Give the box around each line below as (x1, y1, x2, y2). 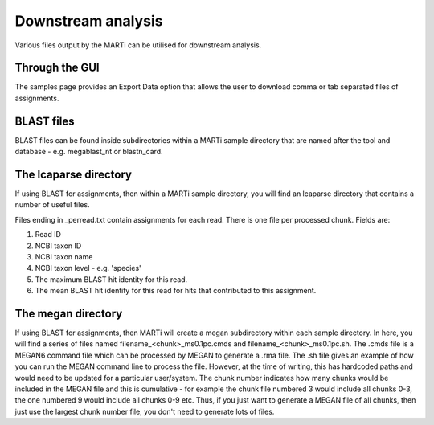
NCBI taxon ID (35, 241, 82, 251)
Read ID (35, 230, 62, 239)
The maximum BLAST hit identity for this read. (35, 274, 188, 284)
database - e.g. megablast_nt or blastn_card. (14, 147, 164, 157)
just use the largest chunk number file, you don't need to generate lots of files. (14, 407, 275, 416)
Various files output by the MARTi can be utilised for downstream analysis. (14, 40, 262, 50)
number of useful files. (14, 200, 90, 210)
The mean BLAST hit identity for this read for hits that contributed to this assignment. (35, 286, 317, 296)
